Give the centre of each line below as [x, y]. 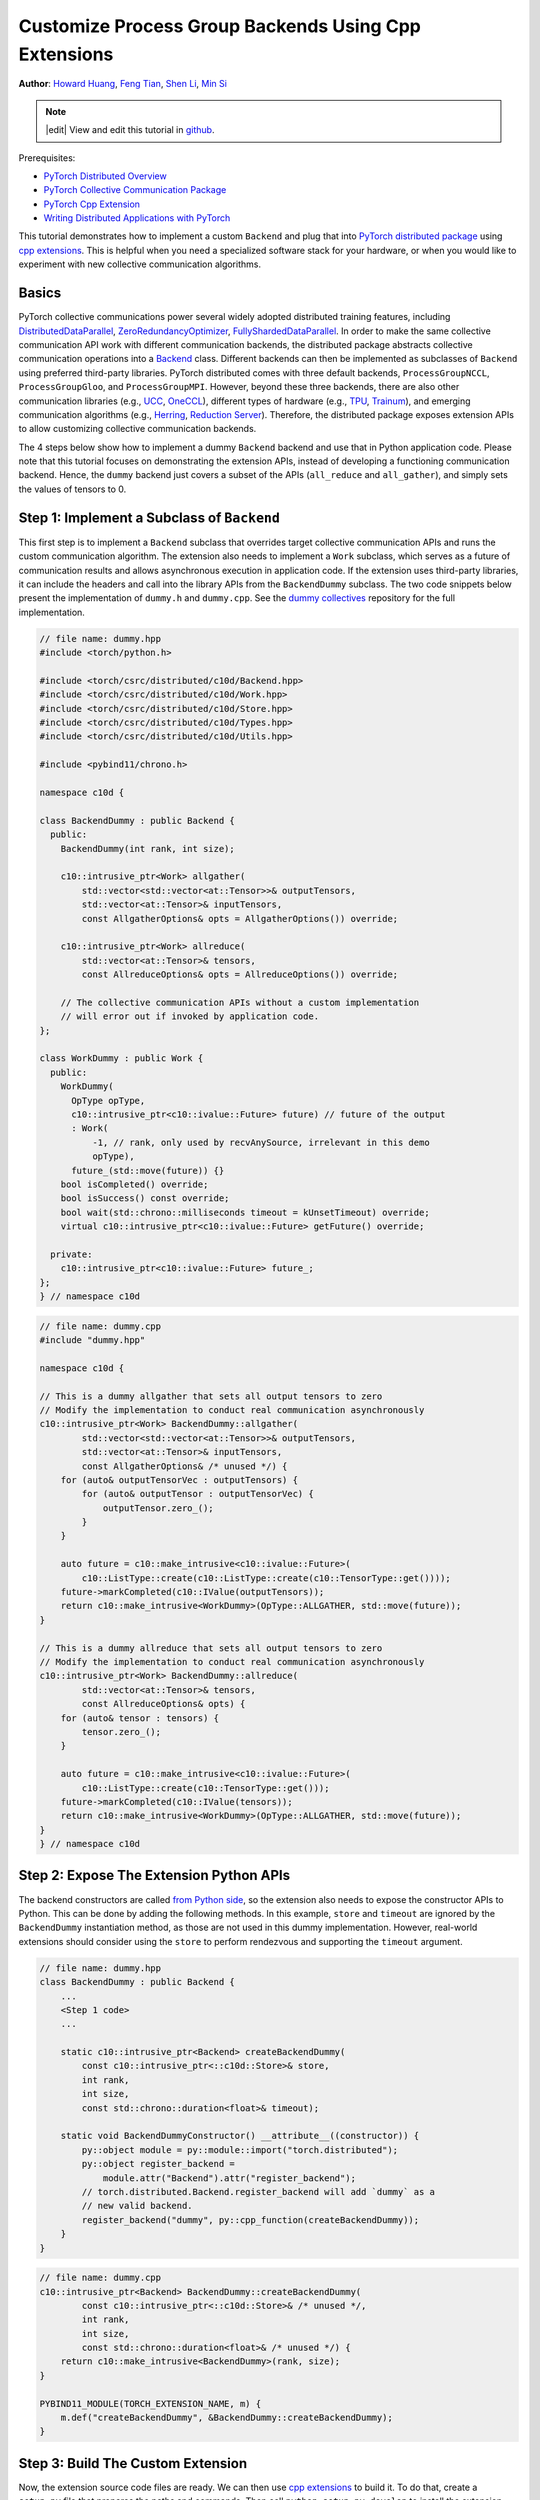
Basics [40, 293]
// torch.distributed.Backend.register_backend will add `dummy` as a [258, 2191]
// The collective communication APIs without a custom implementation [240, 1002]
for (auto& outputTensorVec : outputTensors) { [179, 1479]
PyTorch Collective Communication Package [135, 190]
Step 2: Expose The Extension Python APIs [154, 1875]
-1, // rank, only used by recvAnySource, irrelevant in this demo [260, 1142]
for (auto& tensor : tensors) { [140, 1718]
